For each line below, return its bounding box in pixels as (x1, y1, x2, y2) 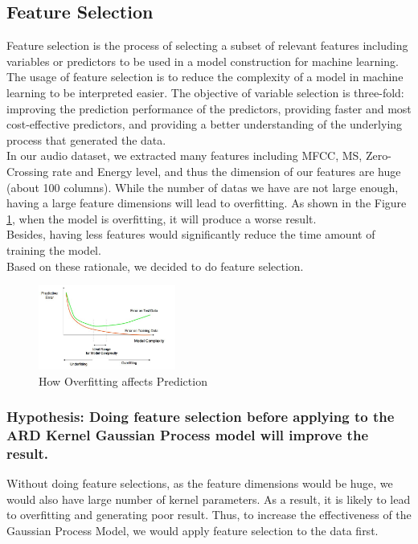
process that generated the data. (6, 131, 166, 148)
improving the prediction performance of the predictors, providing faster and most (6, 100, 412, 117)
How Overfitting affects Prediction (39, 372, 207, 389)
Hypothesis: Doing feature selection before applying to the (6, 407, 395, 427)
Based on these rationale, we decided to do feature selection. (6, 257, 304, 274)
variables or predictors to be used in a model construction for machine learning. (6, 52, 399, 69)
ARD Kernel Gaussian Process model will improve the (6, 425, 369, 445)
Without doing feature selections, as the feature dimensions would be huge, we (6, 475, 393, 492)
